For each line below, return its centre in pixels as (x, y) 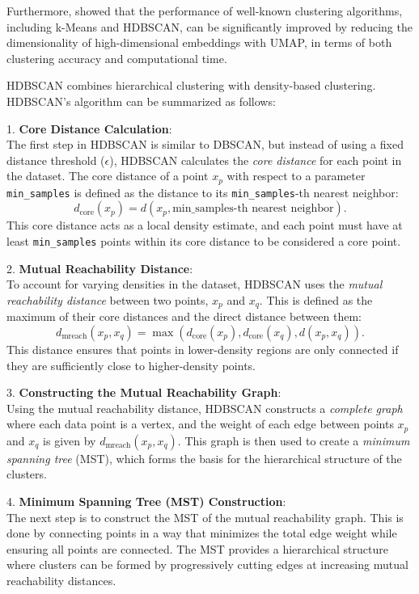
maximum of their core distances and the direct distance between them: (184, 316)
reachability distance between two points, (108, 299)
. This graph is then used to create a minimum (294, 440)
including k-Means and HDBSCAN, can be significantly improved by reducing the (209, 26)
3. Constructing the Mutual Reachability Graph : (144, 392)
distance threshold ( (56, 160)
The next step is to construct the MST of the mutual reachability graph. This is (205, 517)
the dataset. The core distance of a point (108, 176)
